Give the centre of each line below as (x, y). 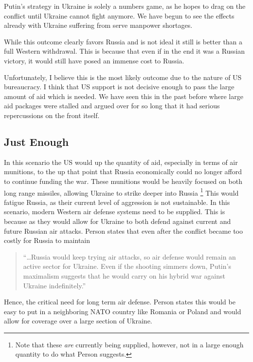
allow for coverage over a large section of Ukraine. (78, 321)
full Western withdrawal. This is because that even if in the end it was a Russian (125, 51)
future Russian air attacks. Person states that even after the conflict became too (123, 231)
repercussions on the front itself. (52, 115)
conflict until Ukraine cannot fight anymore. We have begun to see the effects (119, 15)
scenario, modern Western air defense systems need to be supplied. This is (115, 211)
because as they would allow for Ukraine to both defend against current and (117, 221)
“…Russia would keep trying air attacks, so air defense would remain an (129, 256)
